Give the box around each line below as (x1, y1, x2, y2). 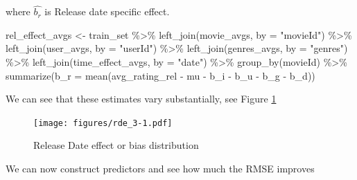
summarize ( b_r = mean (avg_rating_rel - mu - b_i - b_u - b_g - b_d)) (6, 68, 315, 82)
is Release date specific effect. (44, 4, 170, 19)
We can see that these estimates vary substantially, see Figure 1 (6, 91, 277, 106)
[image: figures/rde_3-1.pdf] (33, 118, 173, 128)
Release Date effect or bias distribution (33, 138, 199, 152)
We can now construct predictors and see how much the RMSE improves (6, 161, 315, 176)
